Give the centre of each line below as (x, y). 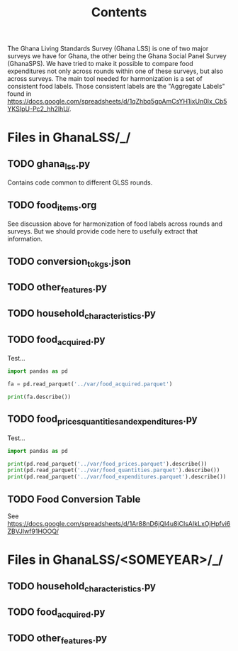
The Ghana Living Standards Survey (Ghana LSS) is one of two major (108, 49)
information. (25, 239)
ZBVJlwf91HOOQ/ (33, 531)
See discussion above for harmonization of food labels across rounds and (115, 224)
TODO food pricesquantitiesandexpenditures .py (102, 420)
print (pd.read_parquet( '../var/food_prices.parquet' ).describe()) (107, 464)
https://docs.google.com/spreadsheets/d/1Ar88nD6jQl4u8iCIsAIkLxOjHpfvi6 (119, 524)
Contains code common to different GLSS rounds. (80, 182)
